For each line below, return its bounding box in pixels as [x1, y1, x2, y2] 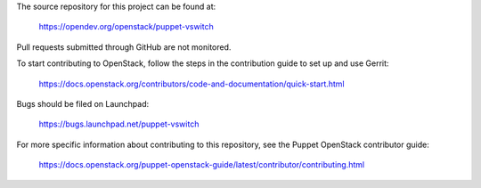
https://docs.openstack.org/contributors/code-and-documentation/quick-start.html [38, 78, 345, 89]
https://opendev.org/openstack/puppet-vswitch [38, 21, 214, 32]
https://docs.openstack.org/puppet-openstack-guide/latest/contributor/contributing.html [38, 159, 365, 170]
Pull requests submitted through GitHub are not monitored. [16, 41, 232, 53]
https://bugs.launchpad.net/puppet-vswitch [38, 119, 200, 129]
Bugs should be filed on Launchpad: [16, 98, 150, 109]
